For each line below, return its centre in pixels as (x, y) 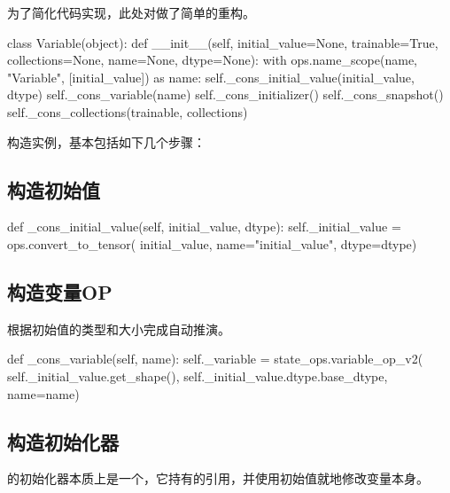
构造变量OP (60, 291)
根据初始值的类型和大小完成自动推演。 (119, 329)
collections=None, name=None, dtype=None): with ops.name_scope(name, (213, 60)
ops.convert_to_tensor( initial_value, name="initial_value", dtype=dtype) (212, 243)
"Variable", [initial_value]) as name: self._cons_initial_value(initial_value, (211, 77)
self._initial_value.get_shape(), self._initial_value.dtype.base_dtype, (198, 376)
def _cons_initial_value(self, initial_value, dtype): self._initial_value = (204, 227)
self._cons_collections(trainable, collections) (128, 111)
